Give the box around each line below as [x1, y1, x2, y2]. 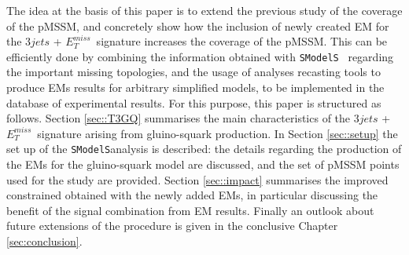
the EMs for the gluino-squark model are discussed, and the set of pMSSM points [6, 156, 400, 173]
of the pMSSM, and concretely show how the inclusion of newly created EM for [6, 17, 389, 34]
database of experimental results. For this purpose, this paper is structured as [6, 94, 381, 111]
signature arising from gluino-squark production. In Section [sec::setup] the [37, 125, 398, 141]
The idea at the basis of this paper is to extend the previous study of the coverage [6, 2, 403, 18]
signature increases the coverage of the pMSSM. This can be [96, 33, 388, 49]
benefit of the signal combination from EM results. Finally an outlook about [6, 202, 374, 218]
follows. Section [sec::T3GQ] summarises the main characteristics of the [6, 110, 351, 126]
